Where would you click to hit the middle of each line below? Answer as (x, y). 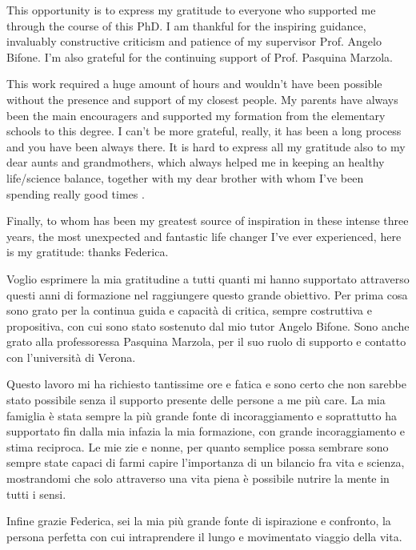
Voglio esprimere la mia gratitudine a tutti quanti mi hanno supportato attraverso (208, 278)
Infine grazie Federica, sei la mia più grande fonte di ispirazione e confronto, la (199, 521)
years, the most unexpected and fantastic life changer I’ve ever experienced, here (204, 236)
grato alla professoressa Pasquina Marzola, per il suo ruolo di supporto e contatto (206, 341)
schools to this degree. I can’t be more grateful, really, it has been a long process (204, 131)
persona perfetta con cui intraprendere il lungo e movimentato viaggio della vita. (204, 536)
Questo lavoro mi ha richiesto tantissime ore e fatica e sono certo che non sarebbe (206, 384)
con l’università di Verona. (71, 357)
